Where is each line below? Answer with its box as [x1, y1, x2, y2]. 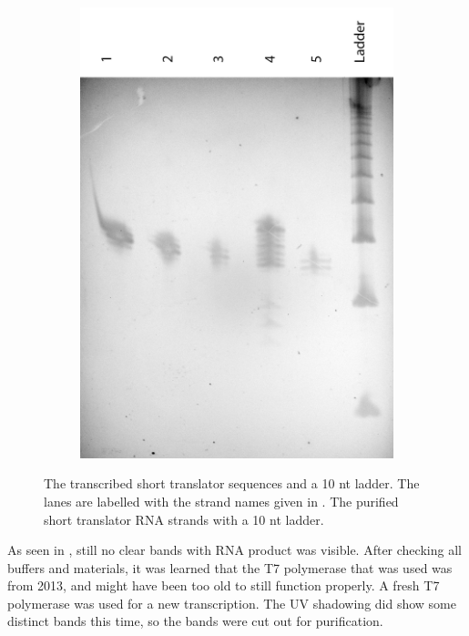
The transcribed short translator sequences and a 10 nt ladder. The [44, 474, 420, 493]
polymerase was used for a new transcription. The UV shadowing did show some [7, 593, 456, 612]
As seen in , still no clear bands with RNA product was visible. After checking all [7, 540, 462, 559]
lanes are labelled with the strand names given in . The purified [44, 491, 399, 510]
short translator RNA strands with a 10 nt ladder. [44, 509, 324, 528]
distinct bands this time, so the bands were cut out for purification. [7, 611, 383, 631]
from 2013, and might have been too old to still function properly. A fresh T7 [7, 576, 440, 595]
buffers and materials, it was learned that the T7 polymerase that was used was [7, 558, 453, 577]
